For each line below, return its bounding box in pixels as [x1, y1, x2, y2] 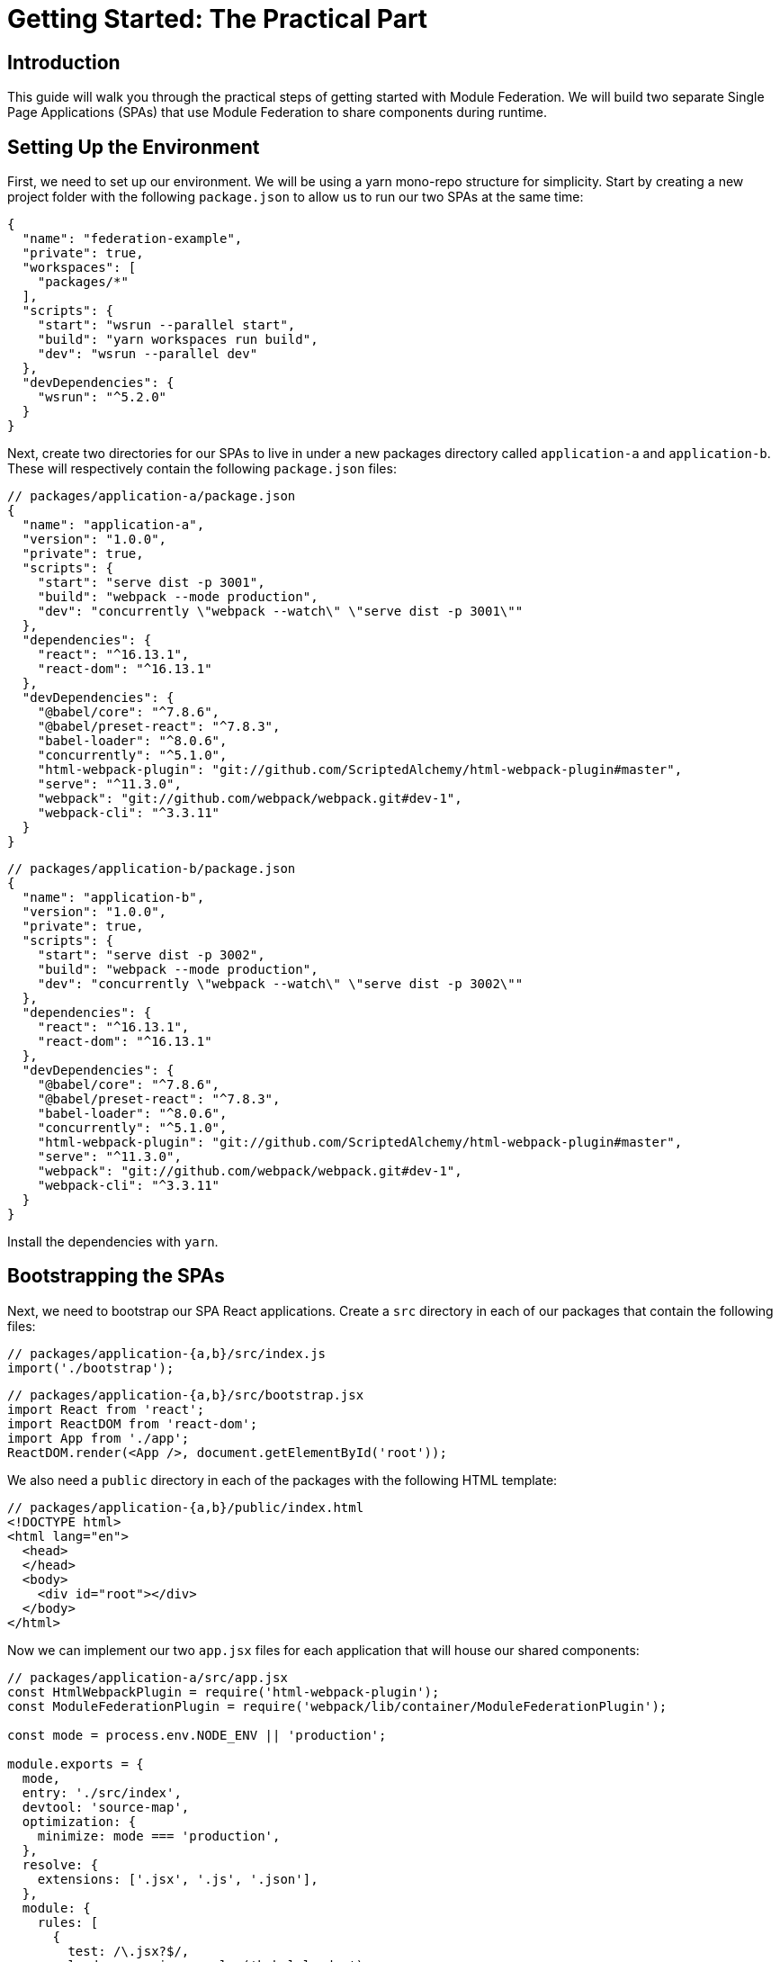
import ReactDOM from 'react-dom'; [7, 1416, 258, 1431]
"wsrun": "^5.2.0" [37, 390, 167, 405]
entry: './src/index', [22, 1785, 182, 1800]
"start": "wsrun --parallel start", [37, 318, 296, 333]
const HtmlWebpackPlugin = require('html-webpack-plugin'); [7, 1684, 440, 1699]
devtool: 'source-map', [22, 1799, 190, 1814]
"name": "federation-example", [22, 231, 243, 247]
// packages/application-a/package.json [7, 489, 296, 504]
